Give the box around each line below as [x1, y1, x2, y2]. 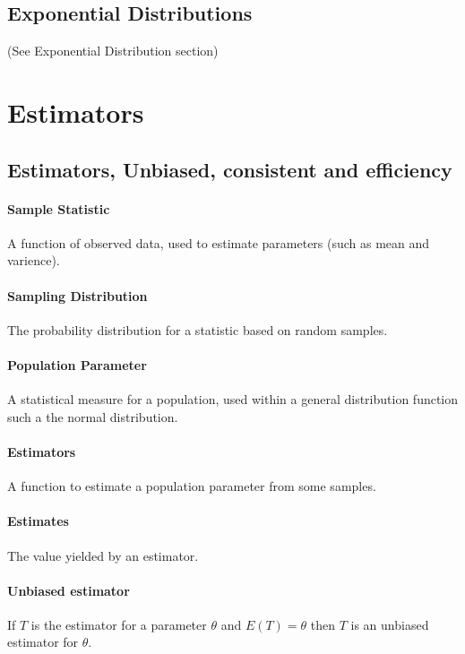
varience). [7, 251, 60, 270]
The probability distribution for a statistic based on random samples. [7, 320, 388, 339]
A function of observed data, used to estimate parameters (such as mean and [7, 233, 430, 252]
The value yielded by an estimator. [7, 546, 199, 564]
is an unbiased [350, 615, 429, 633]
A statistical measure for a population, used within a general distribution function [7, 390, 459, 409]
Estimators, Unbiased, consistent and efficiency [7, 155, 452, 183]
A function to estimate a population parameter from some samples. [7, 477, 376, 495]
